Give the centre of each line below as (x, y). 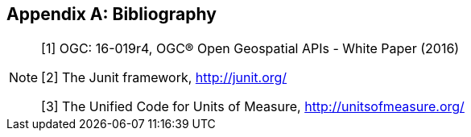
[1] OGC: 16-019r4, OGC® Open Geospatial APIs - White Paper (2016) (250, 49)
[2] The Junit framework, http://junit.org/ (164, 78)
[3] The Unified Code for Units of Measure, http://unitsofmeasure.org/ (253, 107)
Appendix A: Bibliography (112, 14)
